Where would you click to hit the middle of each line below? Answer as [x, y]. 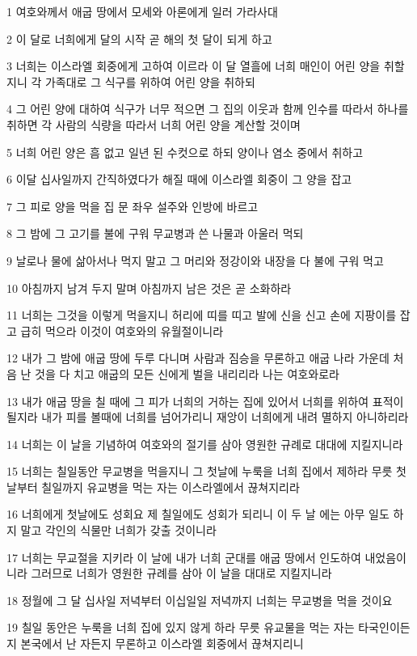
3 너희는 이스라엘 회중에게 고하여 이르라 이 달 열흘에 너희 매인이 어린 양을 [194, 66]
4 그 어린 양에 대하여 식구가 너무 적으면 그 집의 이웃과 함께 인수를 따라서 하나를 [208, 109]
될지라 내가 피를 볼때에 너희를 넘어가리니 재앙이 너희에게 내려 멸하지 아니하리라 [208, 417]
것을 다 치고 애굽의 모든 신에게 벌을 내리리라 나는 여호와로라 [187, 373]
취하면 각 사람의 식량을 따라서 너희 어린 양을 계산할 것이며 [154, 124]
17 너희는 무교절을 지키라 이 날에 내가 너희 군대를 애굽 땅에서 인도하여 [184, 557]
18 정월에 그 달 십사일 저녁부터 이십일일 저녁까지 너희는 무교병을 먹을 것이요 [200, 600]
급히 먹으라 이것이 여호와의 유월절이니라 [122, 330]
